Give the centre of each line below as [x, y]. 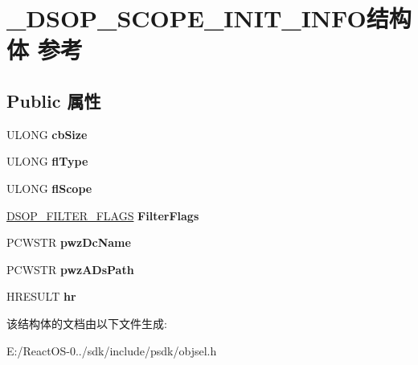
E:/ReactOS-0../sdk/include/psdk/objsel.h [112, 350]
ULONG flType [47, 161]
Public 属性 [54, 100]
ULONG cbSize [47, 134]
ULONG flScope [49, 188]
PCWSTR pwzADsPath [70, 269]
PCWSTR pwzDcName [69, 242]
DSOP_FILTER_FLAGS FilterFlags [103, 215]
